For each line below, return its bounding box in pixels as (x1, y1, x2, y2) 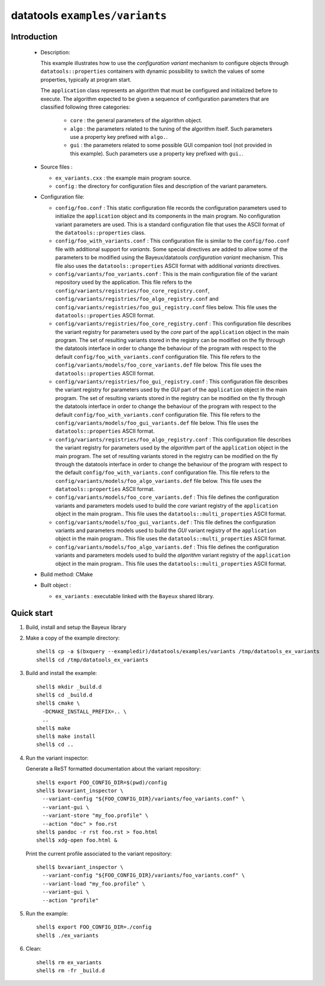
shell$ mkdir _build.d (36, 683, 102, 690)
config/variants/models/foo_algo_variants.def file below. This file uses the (55, 477, 262, 484)
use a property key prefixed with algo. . (70, 134, 168, 141)
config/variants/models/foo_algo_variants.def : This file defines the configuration (55, 543, 279, 550)
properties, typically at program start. (40, 76, 132, 83)
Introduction (11, 31, 58, 41)
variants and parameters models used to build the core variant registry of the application (55, 502, 278, 509)
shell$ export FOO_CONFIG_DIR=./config (36, 924, 152, 930)
